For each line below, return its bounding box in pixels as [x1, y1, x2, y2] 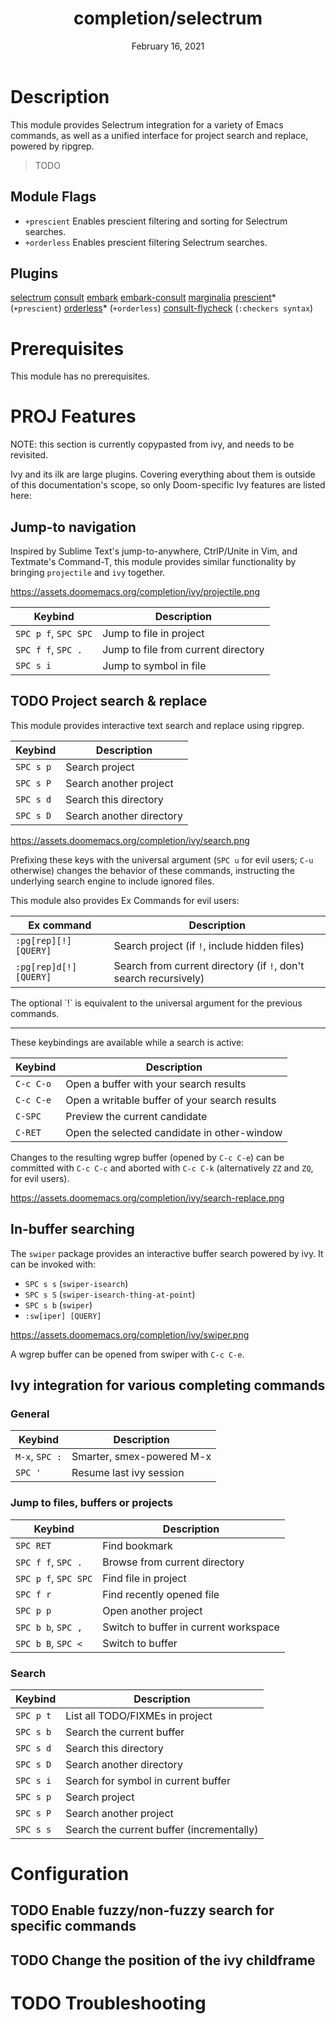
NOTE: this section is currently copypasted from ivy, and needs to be [10, 438, 295, 451]
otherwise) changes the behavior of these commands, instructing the [10, 864, 296, 876]
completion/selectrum [73, 7, 263, 30]
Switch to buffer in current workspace [102, 1620, 280, 1634]
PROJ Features [10, 405, 137, 428]
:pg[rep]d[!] [15, 961, 78, 972]
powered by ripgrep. [10, 140, 95, 152]
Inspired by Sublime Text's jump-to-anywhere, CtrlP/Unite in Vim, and [10, 545, 298, 557]
